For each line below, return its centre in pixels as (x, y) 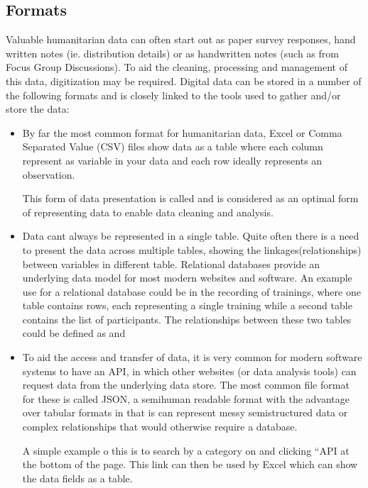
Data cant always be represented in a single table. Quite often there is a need (191, 236)
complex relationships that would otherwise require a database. (160, 427)
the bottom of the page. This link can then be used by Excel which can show (190, 464)
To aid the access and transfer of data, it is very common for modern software (192, 357)
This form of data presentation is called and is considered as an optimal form (190, 198)
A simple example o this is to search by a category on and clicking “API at (186, 450)
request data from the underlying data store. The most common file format (186, 385)
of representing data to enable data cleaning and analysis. (148, 212)
